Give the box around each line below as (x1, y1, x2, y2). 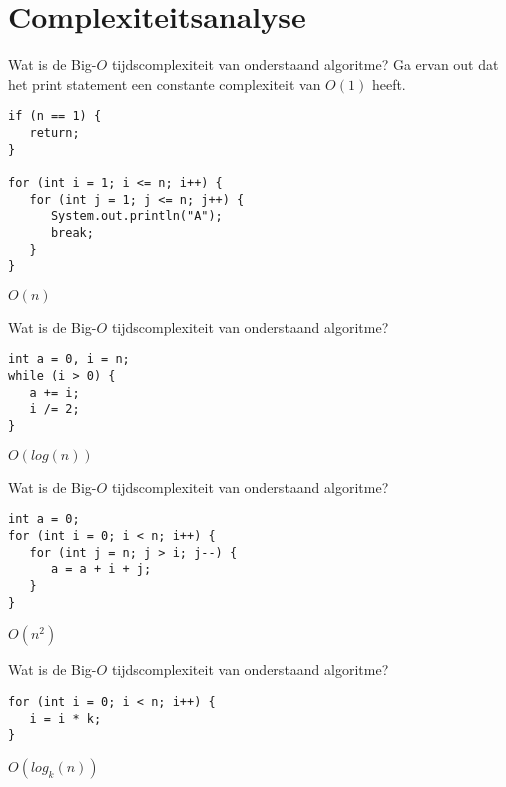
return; (29, 125, 80, 140)
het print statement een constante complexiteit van (8, 73, 321, 94)
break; (50, 225, 94, 240)
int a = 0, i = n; (8, 352, 130, 367)
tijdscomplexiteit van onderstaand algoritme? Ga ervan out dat (111, 54, 499, 75)
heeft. (371, 73, 406, 94)
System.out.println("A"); (50, 209, 223, 224)
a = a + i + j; (50, 562, 152, 577)
